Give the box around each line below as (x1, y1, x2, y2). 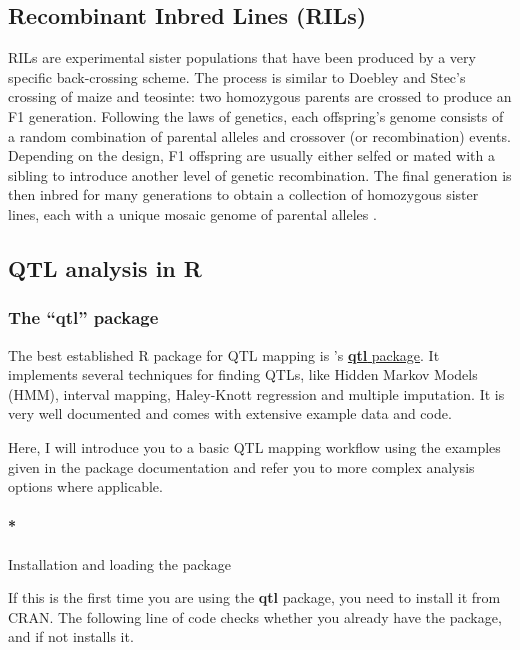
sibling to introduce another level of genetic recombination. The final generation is (8, 164, 512, 185)
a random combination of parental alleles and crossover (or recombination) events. (8, 125, 511, 146)
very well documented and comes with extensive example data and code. (8, 403, 452, 424)
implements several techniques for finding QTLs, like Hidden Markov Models (8, 364, 478, 385)
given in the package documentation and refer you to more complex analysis (8, 456, 475, 477)
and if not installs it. (8, 626, 134, 647)
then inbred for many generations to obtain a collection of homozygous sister (8, 184, 479, 205)
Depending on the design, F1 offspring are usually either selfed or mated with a (8, 145, 495, 166)
